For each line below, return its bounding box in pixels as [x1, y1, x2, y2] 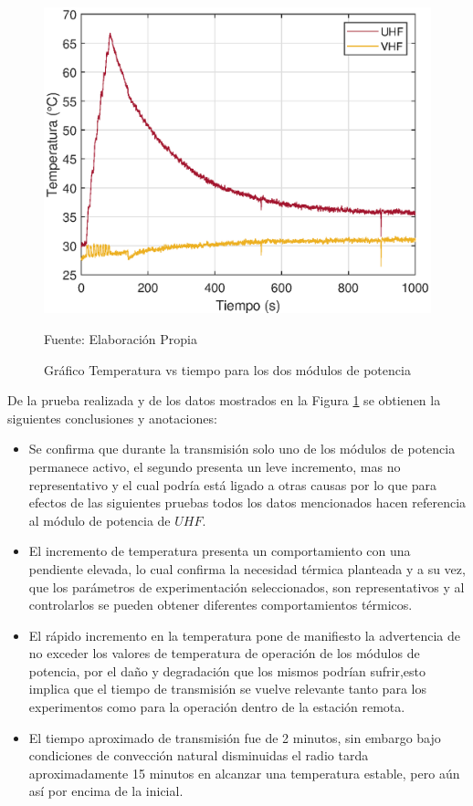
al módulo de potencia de [28, 510, 171, 529]
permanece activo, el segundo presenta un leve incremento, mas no [28, 456, 401, 476]
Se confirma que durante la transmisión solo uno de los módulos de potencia [28, 439, 456, 458]
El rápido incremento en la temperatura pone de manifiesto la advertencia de [28, 625, 460, 644]
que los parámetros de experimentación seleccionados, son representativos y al [28, 577, 465, 596]
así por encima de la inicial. [28, 781, 184, 801]
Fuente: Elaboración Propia [44, 329, 197, 348]
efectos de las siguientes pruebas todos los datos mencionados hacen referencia [28, 493, 467, 512]
